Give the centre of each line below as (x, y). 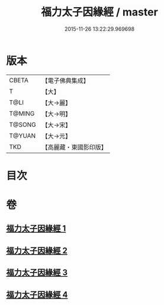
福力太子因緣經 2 (37, 250)
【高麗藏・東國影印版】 (75, 147)
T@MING (22, 113)
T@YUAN (22, 136)
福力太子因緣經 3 (37, 273)
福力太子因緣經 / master (99, 12)
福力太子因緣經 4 (37, 295)
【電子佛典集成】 (66, 81)
